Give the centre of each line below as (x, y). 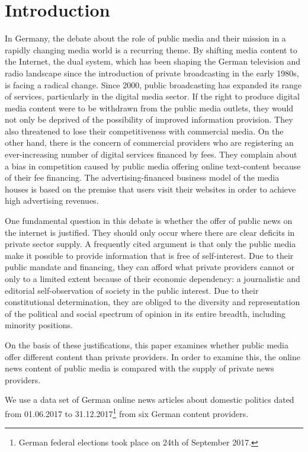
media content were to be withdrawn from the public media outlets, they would (149, 108)
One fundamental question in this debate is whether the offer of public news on (149, 221)
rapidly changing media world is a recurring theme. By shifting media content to (151, 49)
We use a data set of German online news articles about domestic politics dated (150, 400)
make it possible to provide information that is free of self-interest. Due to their (149, 255)
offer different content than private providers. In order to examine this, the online (153, 356)
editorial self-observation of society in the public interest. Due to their (132, 290)
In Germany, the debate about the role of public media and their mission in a (145, 38)
